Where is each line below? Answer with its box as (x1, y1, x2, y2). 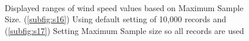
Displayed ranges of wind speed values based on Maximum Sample (5, 1, 244, 13)
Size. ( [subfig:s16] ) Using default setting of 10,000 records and (5, 13, 227, 25)
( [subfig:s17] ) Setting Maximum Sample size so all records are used (5, 24, 244, 36)
